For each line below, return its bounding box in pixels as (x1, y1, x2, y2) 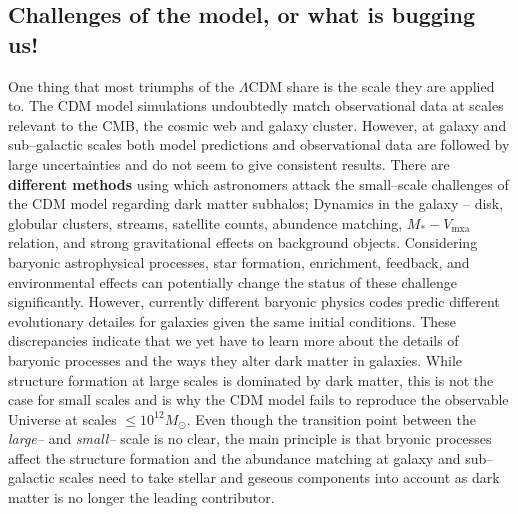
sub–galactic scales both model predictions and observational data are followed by (8, 134, 510, 155)
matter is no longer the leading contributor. (8, 487, 275, 508)
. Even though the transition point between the (186, 408, 476, 429)
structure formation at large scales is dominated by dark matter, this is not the (8, 369, 494, 390)
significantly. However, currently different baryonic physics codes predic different (8, 291, 500, 312)
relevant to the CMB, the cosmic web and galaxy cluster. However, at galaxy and (8, 114, 507, 135)
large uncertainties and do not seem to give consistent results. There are (8, 153, 450, 174)
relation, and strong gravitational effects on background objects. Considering (8, 232, 478, 253)
